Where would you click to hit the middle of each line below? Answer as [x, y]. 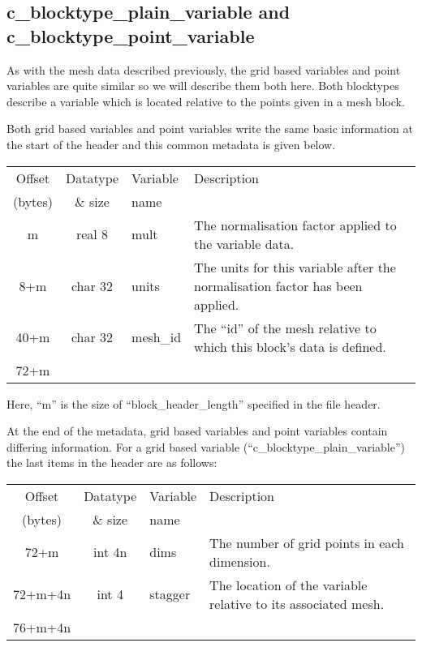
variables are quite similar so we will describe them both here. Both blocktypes [203, 86]
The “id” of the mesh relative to [285, 328]
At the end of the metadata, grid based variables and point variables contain [197, 431]
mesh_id [157, 337]
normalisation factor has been [278, 285]
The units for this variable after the [295, 267]
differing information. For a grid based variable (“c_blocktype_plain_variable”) [206, 446]
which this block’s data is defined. [290, 346]
